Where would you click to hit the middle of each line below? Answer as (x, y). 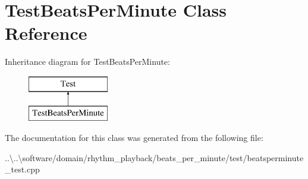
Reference (46, 33)
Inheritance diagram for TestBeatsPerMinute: (87, 62)
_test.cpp (22, 169)
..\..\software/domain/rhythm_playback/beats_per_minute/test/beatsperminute (154, 157)
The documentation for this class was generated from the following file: (134, 138)
